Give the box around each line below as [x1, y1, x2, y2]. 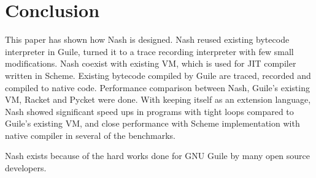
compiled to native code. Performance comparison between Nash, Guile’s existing [5, 81, 310, 94]
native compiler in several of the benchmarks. [5, 128, 175, 141]
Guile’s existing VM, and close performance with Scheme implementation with [5, 117, 300, 130]
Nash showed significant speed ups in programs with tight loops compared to [5, 105, 294, 117]
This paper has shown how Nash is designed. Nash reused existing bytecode [5, 33, 290, 46]
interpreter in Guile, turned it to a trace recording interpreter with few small [5, 45, 294, 57]
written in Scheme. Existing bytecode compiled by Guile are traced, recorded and [5, 69, 311, 81]
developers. [5, 161, 47, 174]
